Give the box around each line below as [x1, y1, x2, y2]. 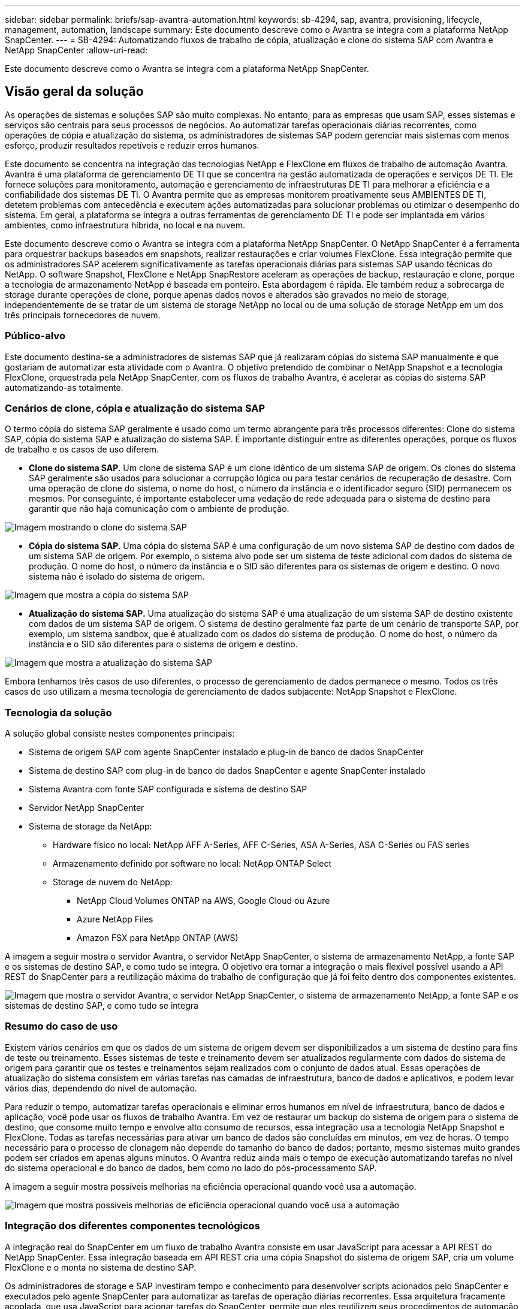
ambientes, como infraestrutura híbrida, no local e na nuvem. [5, 219, 245, 230]
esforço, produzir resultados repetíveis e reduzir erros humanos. [5, 140, 260, 150]
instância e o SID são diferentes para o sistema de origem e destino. [29, 639, 298, 650]
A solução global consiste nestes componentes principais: [5, 728, 235, 739]
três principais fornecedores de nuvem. [5, 309, 161, 320]
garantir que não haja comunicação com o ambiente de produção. [29, 503, 289, 514]
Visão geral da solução [5, 84, 144, 99]
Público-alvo [5, 330, 65, 342]
